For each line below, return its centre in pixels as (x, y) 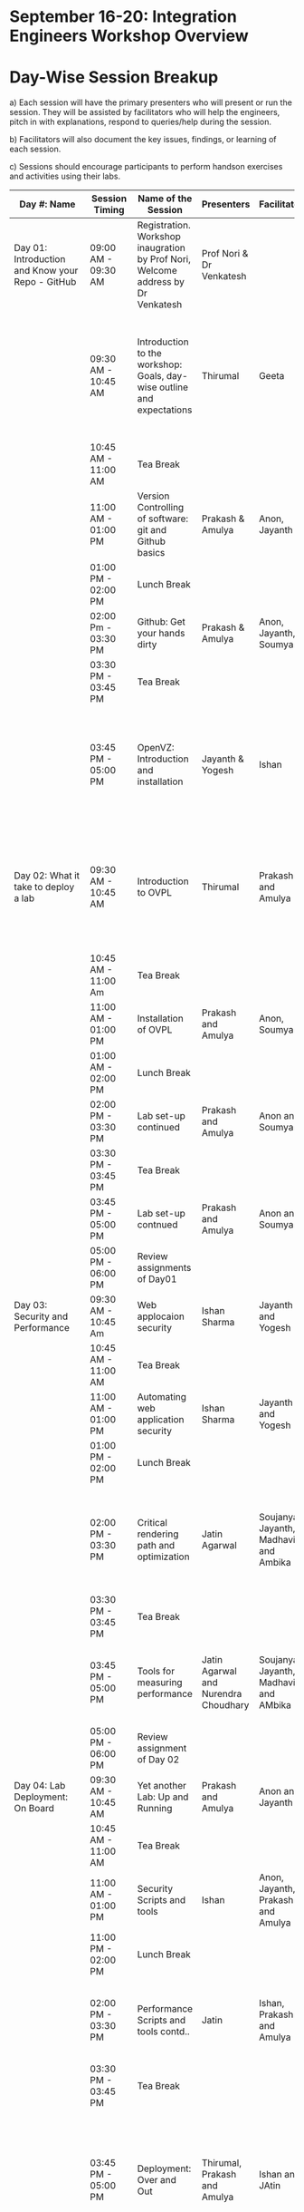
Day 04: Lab (40, 1786)
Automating (162, 1397)
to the (149, 354)
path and (156, 1546)
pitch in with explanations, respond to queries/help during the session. (140, 122)
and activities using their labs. (65, 176)
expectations (165, 410)
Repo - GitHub (45, 282)
